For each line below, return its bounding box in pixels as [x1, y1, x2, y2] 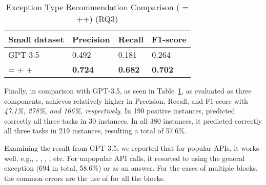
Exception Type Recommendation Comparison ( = [6, 1, 189, 13]
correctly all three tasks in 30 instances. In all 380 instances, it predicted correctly [4, 115, 262, 126]
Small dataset [8, 33, 64, 45]
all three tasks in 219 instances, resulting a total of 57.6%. [4, 125, 187, 136]
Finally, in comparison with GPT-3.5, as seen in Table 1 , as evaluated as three [4, 85, 252, 96]
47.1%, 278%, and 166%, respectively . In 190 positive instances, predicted [4, 105, 235, 116]
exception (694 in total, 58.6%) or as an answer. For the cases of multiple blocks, [4, 163, 258, 173]
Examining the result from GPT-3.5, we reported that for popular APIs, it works [4, 142, 259, 153]
